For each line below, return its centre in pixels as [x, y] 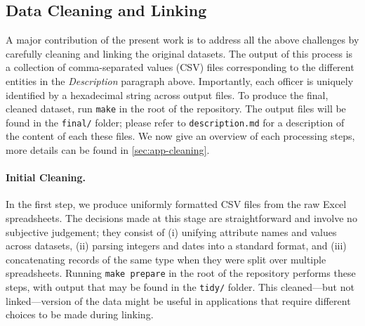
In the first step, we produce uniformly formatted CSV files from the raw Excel [176, 204]
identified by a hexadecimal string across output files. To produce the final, [167, 94]
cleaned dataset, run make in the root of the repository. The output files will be [176, 109]
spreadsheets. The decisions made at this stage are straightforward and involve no [181, 218]
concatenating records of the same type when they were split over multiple [166, 259]
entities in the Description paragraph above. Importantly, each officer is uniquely [180, 80]
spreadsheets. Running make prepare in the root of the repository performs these [181, 273]
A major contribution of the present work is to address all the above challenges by [182, 40]
